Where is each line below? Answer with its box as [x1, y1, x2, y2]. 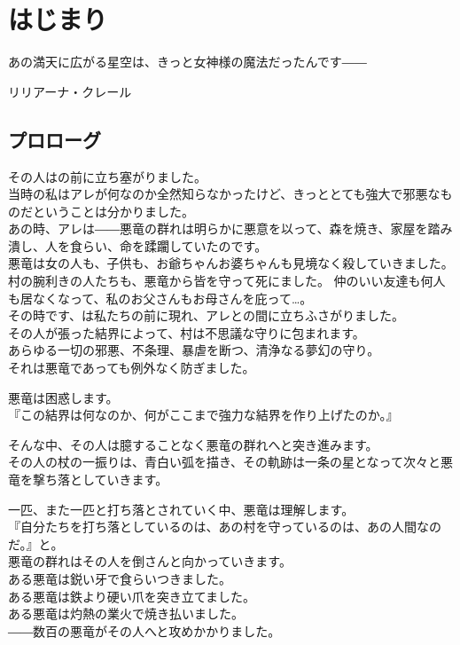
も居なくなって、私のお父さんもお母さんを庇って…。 [8, 288, 313, 307]
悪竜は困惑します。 [8, 388, 119, 406]
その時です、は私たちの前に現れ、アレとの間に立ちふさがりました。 [8, 306, 404, 325]
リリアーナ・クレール [8, 82, 132, 100]
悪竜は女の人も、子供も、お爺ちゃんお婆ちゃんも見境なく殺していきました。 [8, 254, 454, 272]
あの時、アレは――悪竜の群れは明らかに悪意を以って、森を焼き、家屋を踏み [8, 219, 453, 238]
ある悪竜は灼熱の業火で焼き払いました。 [8, 604, 244, 623]
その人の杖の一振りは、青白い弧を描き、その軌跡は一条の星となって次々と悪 [8, 452, 453, 471]
